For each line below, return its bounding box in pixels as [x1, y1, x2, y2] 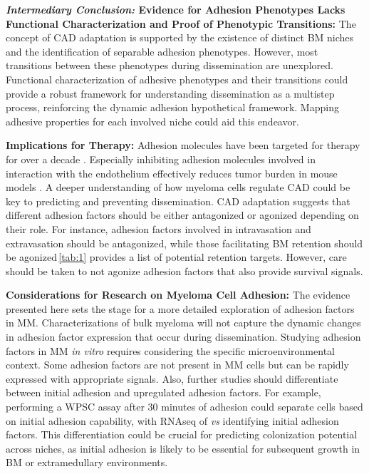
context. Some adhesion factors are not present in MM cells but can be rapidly [6, 357, 349, 372]
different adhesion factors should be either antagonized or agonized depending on [6, 207, 359, 222]
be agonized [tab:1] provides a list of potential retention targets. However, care [6, 249, 347, 264]
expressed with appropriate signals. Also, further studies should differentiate [6, 371, 338, 386]
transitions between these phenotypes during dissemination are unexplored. [6, 58, 333, 73]
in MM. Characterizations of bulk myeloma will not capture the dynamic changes [6, 315, 361, 330]
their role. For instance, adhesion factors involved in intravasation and [6, 221, 311, 236]
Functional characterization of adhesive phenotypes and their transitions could [6, 71, 348, 86]
